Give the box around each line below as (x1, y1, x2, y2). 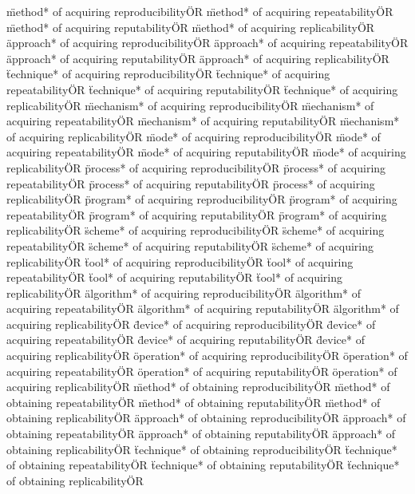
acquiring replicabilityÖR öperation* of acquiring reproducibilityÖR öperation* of (6, 347, 408, 364)
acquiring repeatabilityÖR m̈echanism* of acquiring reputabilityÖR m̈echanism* (6, 113, 400, 129)
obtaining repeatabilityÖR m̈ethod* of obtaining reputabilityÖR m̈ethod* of (6, 393, 381, 410)
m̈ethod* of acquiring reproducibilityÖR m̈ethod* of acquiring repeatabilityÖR (6, 3, 393, 19)
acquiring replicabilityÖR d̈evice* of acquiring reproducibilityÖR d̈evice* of (6, 315, 376, 332)
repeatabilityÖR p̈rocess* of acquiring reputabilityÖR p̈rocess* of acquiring (6, 175, 375, 192)
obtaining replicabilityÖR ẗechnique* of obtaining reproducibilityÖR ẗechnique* (6, 441, 397, 457)
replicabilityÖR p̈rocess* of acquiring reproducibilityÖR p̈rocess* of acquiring (6, 159, 386, 176)
